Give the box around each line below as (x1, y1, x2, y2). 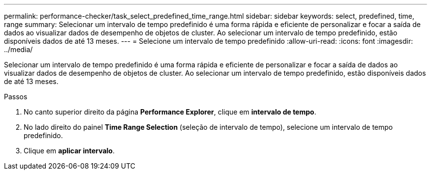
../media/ (4, 45, 33, 54)
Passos (4, 92, 28, 101)
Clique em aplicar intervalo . (24, 146, 115, 155)
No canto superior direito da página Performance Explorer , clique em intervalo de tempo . (24, 108, 316, 116)
